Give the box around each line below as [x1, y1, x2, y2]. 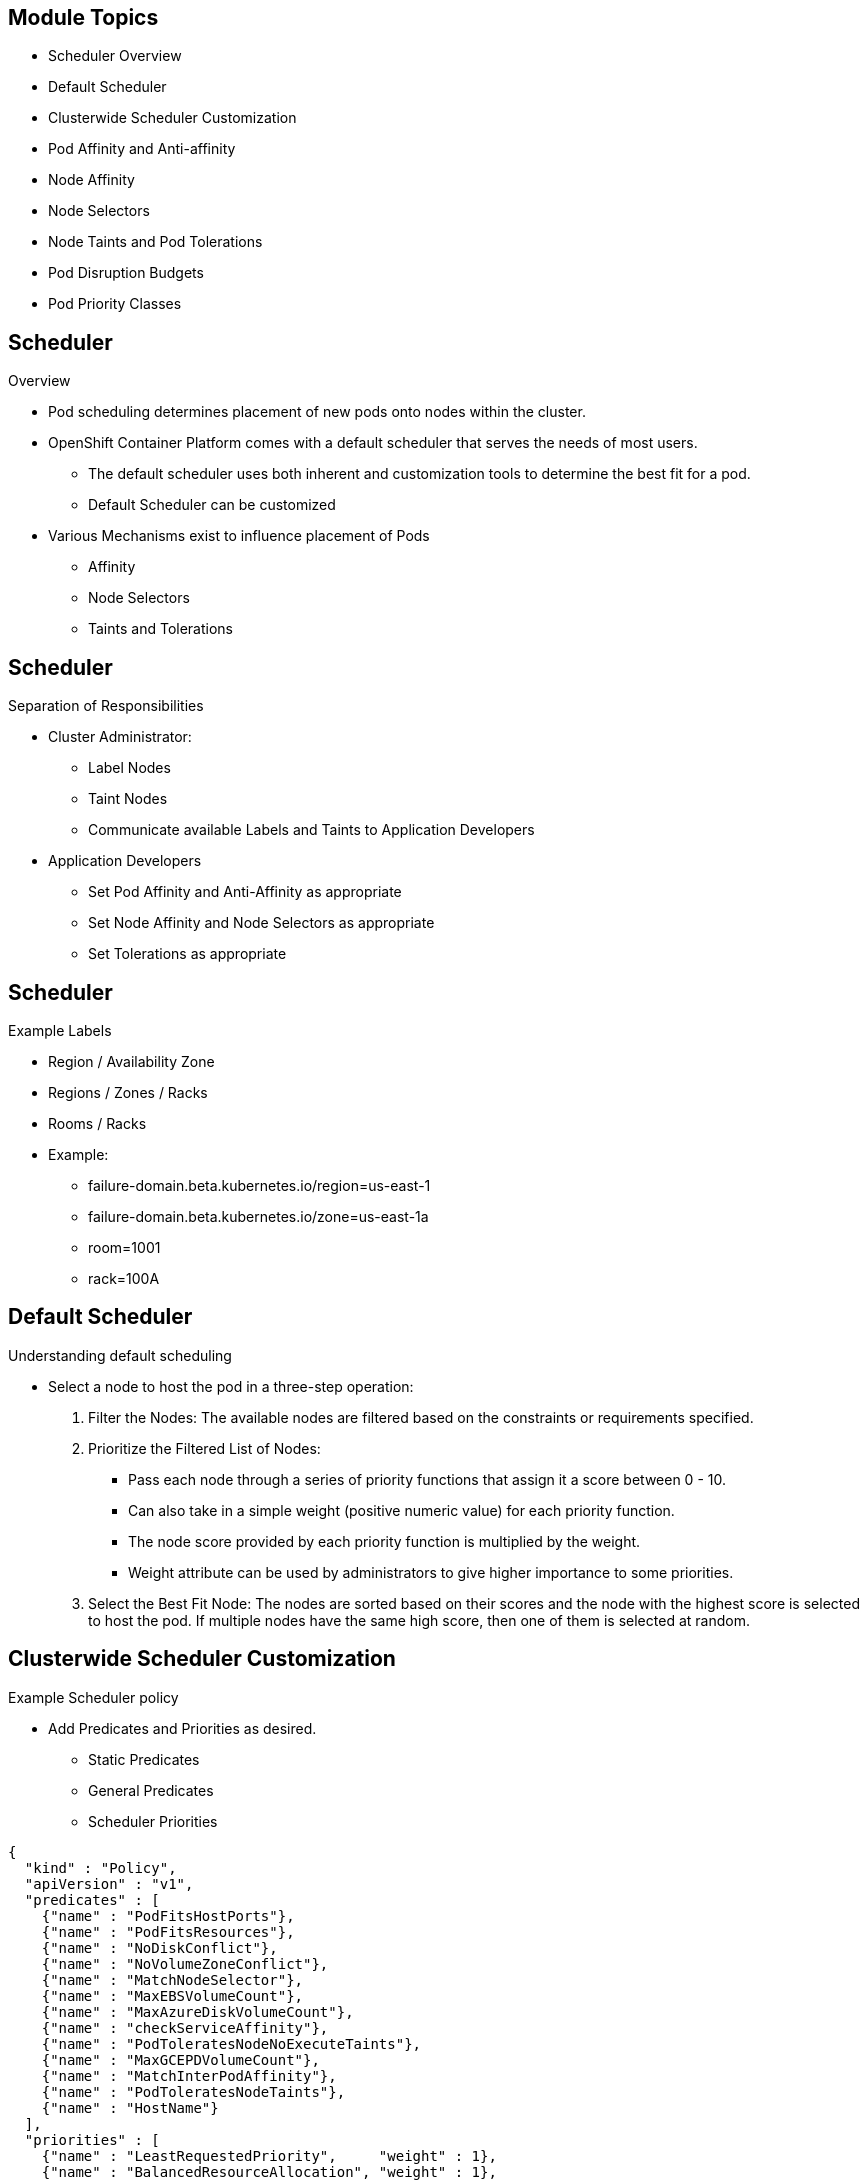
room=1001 [88, 1238, 161, 1256]
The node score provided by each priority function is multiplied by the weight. [128, 1532, 641, 1550]
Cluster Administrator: [48, 728, 192, 746]
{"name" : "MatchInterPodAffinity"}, [41, 2067, 337, 2084]
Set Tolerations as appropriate [88, 945, 287, 963]
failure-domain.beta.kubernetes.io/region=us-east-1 [88, 1176, 431, 1194]
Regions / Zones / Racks [48, 1083, 208, 1101]
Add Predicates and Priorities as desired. [48, 1719, 317, 1737]
